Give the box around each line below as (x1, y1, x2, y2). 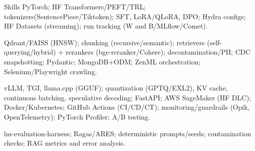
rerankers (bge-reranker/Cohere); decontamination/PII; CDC (66, 47, 251, 57)
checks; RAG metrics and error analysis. (4, 138, 125, 148)
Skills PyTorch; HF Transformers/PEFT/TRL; (4, 1, 146, 11)
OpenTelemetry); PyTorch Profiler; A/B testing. (4, 111, 150, 121)
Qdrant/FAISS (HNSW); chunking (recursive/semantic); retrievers (4, 37, 205, 47)
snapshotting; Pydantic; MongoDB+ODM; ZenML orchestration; (4, 56, 201, 66)
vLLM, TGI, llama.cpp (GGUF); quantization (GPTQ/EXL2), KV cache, (4, 83, 228, 93)
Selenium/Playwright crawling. (4, 66, 97, 76)
